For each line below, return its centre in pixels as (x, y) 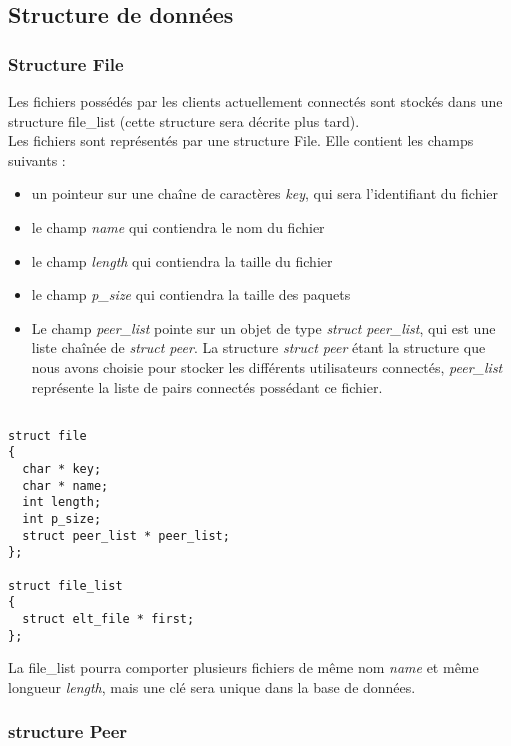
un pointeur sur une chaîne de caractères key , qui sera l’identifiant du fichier (265, 193)
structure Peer (68, 731)
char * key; (62, 469)
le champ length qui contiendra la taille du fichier (182, 260)
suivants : (37, 159)
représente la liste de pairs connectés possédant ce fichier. (207, 386)
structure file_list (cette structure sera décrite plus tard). (184, 120)
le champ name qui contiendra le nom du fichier (178, 226)
